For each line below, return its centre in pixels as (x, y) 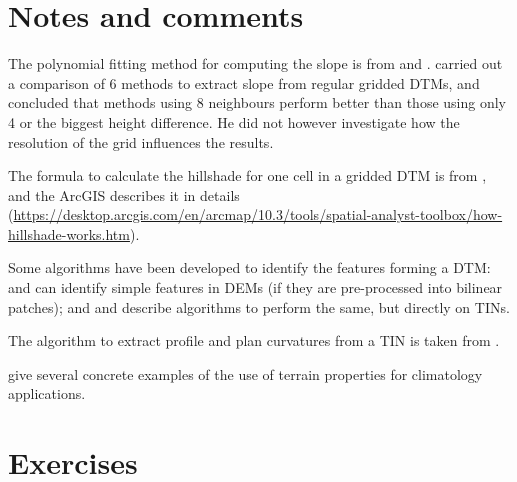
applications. (47, 393)
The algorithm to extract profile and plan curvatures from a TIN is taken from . (254, 340)
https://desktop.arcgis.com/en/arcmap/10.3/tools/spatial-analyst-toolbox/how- (258, 214)
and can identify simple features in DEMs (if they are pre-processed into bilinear (255, 287)
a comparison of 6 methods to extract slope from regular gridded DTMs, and (244, 82)
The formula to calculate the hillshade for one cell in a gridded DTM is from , (247, 175)
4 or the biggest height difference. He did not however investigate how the (234, 121)
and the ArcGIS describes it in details (124, 194)
